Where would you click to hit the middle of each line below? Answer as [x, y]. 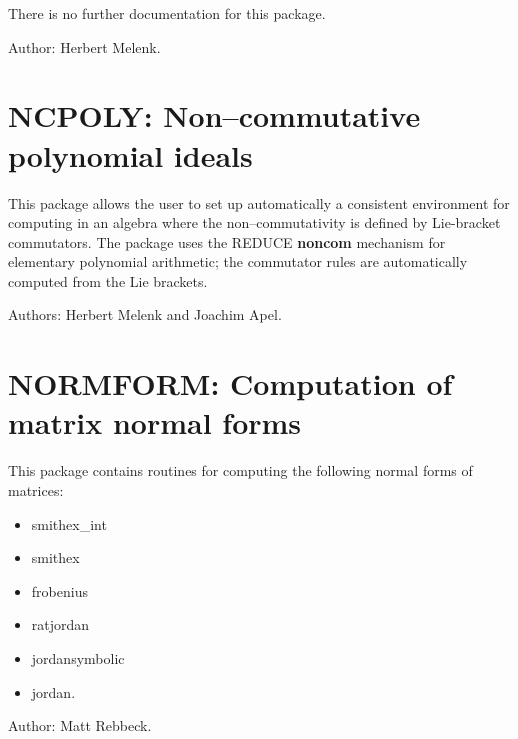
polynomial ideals [130, 154]
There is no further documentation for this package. [167, 13]
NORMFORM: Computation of [230, 383]
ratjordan [60, 624]
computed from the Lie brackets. [108, 280]
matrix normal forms [155, 422]
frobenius [59, 590]
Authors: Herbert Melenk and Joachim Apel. [145, 314]
